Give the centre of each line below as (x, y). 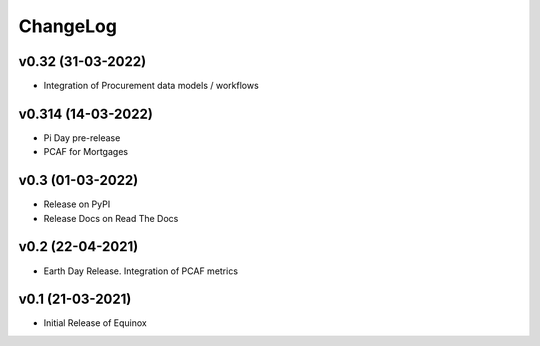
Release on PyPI (77, 204)
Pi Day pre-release (82, 137)
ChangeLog (67, 26)
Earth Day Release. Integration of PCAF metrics (141, 271)
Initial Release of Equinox (95, 323)
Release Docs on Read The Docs (111, 218)
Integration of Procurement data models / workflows (151, 86)
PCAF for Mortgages (86, 152)
